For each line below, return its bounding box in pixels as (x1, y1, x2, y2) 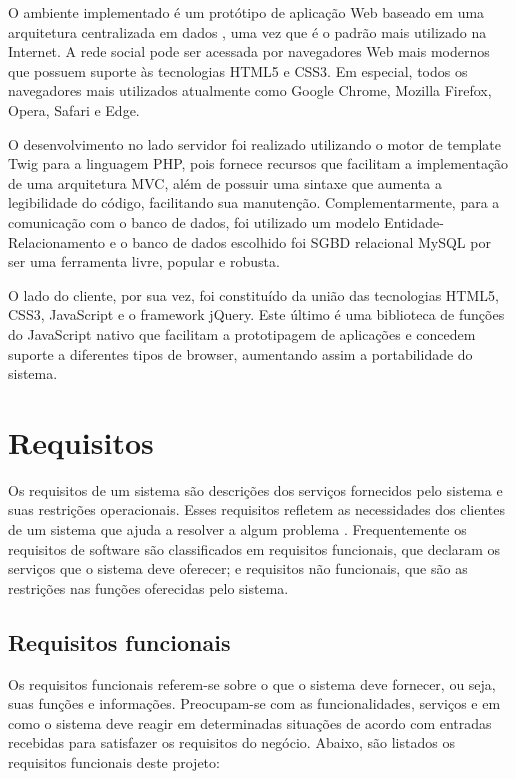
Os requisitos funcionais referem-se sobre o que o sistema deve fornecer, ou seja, (8, 673, 496, 694)
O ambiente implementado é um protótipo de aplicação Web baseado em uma (8, 2, 485, 22)
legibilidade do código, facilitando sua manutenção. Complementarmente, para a (8, 192, 500, 213)
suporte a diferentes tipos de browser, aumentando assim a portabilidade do (8, 343, 473, 364)
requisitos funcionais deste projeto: (8, 751, 220, 772)
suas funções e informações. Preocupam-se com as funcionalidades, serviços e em (8, 693, 501, 714)
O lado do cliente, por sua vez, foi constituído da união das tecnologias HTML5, (8, 284, 499, 305)
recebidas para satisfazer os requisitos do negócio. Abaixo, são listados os (8, 732, 455, 753)
